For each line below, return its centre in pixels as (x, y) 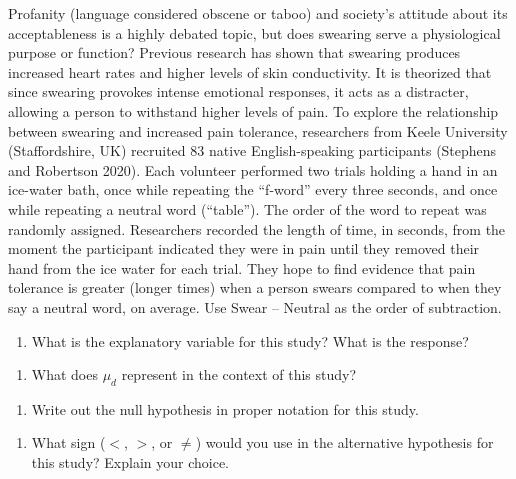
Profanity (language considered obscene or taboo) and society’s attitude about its (258, 13)
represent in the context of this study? (239, 374)
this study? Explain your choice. (130, 462)
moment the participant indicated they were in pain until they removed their (244, 248)
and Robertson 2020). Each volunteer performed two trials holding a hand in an (253, 169)
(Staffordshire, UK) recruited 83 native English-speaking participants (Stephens (252, 150)
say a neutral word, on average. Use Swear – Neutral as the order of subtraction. (255, 306)
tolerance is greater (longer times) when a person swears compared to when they (255, 287)
